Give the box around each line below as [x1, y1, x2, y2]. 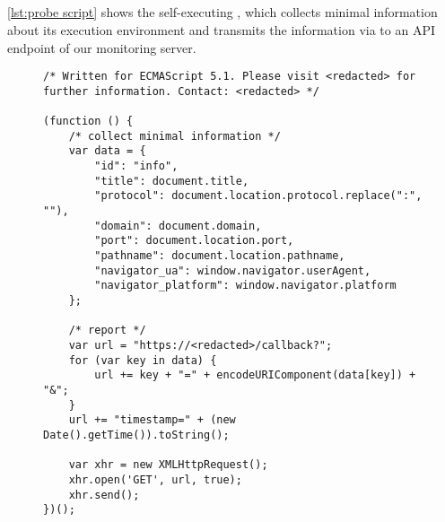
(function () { [43, 115, 134, 128]
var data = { [68, 144, 146, 158]
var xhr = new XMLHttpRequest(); [68, 458, 268, 472]
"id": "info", [94, 160, 179, 173]
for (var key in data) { [68, 353, 217, 367]
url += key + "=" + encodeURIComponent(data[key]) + [94, 369, 416, 382]
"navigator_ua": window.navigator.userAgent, [94, 264, 371, 277]
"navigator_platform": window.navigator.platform [94, 279, 397, 292]
